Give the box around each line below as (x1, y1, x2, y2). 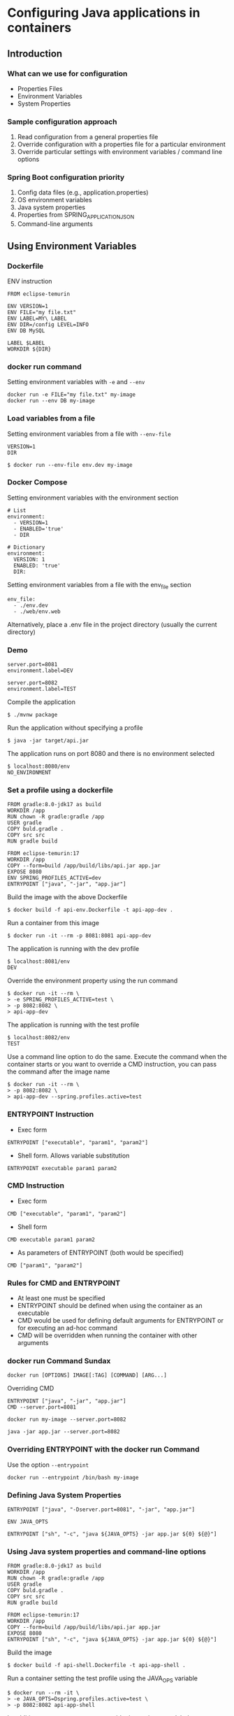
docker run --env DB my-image (7, 398, 96, 405)
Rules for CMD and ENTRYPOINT (7, 1278, 121, 1288)
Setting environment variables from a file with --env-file (7, 429, 171, 438)
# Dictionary (7, 544, 45, 551)
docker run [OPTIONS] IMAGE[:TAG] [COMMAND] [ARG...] (7, 1372, 168, 1379)
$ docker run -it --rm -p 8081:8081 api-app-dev (7, 932, 152, 939)
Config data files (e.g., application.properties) (17, 188, 149, 197)
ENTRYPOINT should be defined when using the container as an (17, 1302, 203, 1310)
